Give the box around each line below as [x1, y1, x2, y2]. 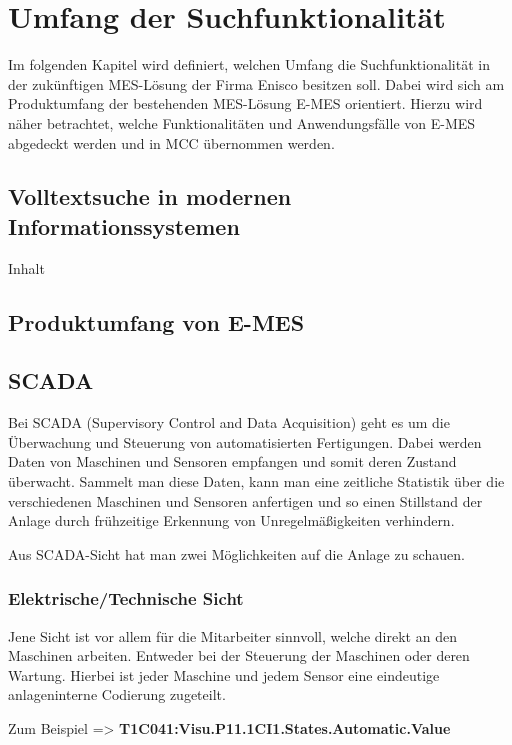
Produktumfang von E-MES [8, 306, 305, 337]
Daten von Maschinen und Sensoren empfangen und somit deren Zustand [8, 451, 457, 472]
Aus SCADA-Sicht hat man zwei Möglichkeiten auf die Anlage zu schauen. [8, 543, 465, 564]
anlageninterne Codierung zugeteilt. [8, 684, 226, 705]
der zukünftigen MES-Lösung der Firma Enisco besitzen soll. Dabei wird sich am [8, 73, 505, 94]
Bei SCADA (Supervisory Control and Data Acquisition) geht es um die [8, 412, 450, 433]
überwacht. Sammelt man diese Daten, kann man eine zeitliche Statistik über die [8, 471, 505, 492]
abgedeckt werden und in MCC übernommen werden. [8, 132, 335, 153]
